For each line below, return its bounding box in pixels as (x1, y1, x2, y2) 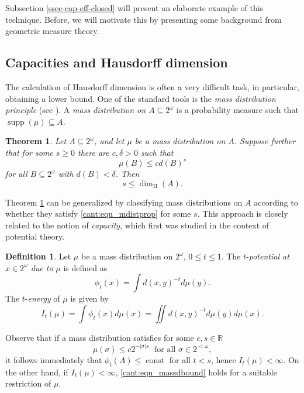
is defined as (63, 261, 108, 274)
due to (30, 261, 53, 274)
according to (254, 196, 298, 208)
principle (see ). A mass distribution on (5, 104, 146, 116)
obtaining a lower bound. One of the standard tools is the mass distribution (5, 92, 276, 104)
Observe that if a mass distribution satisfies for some (5, 331, 194, 343)
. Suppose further (234, 135, 296, 147)
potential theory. (5, 230, 65, 242)
